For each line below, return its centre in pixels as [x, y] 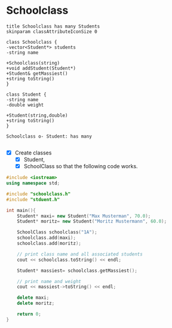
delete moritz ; [36, 303]
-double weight [25, 105]
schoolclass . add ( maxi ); [47, 238]
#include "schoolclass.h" [38, 194]
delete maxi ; [33, 298]
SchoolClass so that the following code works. [81, 166]
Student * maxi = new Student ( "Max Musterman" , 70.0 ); [84, 216]
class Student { [26, 94]
